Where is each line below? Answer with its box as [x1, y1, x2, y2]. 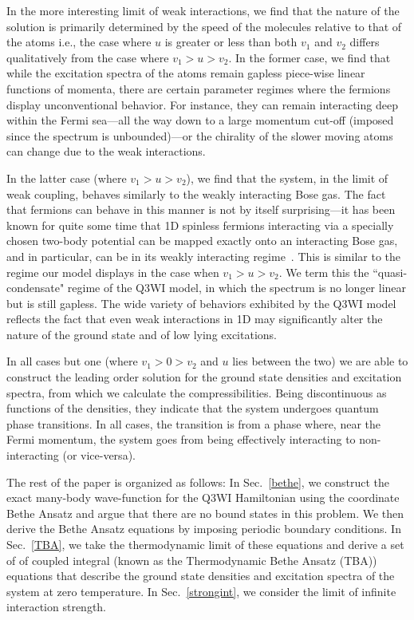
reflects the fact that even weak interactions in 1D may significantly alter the [6, 310, 383, 327]
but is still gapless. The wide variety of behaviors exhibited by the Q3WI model [6, 294, 396, 311]
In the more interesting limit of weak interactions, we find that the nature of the [6, 2, 400, 18]
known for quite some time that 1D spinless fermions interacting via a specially [6, 216, 394, 233]
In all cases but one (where [6, 353, 138, 369]
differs [349, 34, 380, 50]
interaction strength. [6, 598, 107, 615]
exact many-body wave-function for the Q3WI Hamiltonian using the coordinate [6, 489, 400, 506]
